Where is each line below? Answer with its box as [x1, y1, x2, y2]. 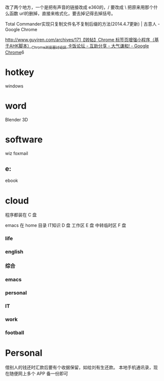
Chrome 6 [5, 49, 25, 55]
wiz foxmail [5, 150, 28, 156]
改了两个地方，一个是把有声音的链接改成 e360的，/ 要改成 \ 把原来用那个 [5, 4, 154, 10]
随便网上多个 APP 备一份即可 [9, 370, 68, 377]
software [5, 134, 43, 145]
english [5, 249, 24, 255]
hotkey [5, 66, 35, 78]
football [5, 329, 25, 336]
